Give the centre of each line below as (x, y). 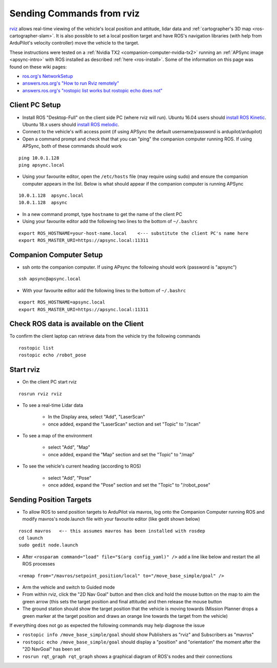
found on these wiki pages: (38, 67)
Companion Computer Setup (56, 255)
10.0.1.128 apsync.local (51, 196)
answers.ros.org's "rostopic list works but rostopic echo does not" (92, 90)
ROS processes (39, 564)
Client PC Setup (35, 105)
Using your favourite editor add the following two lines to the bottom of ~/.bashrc (110, 221)
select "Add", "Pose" (70, 478)
